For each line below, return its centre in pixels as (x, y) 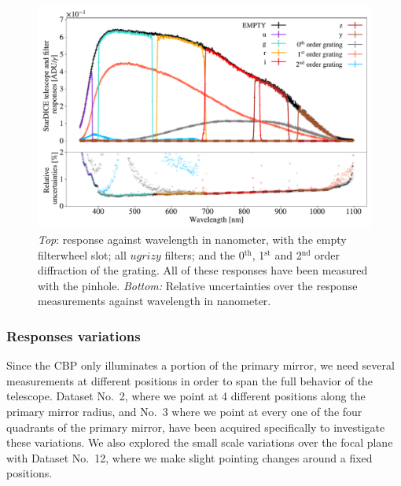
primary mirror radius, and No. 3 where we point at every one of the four (184, 411)
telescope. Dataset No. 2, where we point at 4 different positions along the (186, 396)
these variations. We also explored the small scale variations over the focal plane (200, 442)
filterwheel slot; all (82, 254)
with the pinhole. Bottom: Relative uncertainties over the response (198, 285)
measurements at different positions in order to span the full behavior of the (190, 380)
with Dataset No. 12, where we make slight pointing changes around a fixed (189, 457)
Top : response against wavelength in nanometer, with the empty (192, 239)
